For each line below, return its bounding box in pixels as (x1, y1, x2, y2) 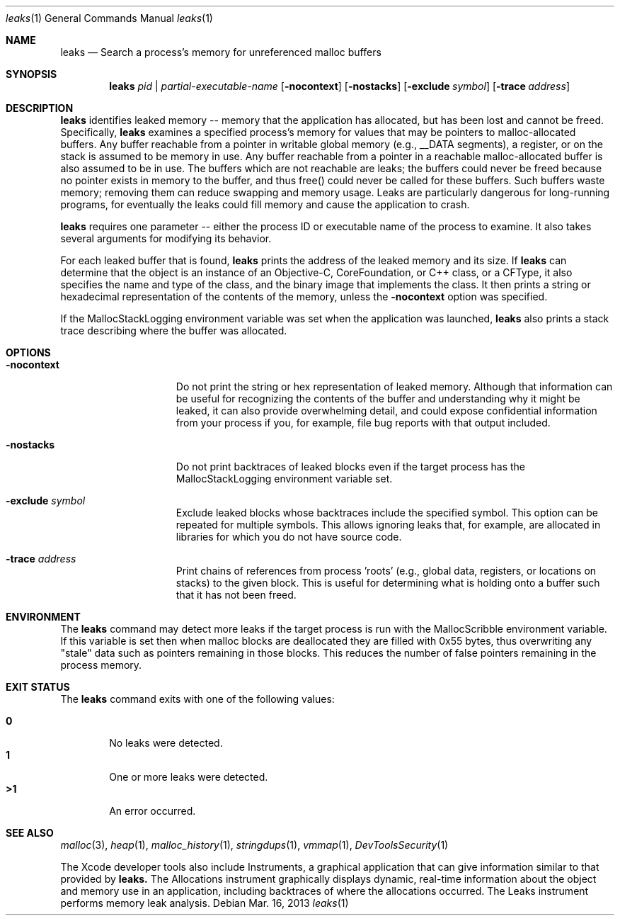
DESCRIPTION (6, 102, 74, 114)
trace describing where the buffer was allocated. (60, 324, 287, 337)
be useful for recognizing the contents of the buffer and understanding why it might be (176, 392, 580, 405)
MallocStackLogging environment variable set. (176, 473, 393, 485)
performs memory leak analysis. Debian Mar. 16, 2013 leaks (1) (60, 897, 349, 909)
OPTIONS (6, 346, 51, 358)
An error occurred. (109, 805, 196, 817)
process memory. (60, 659, 142, 671)
